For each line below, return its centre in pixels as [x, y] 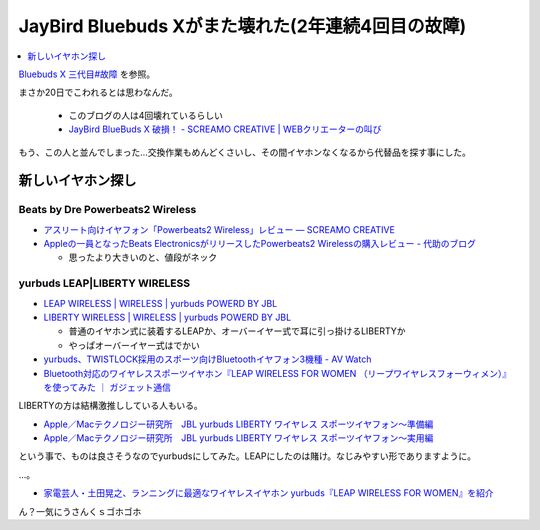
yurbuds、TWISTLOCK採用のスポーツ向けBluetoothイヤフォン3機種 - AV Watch [207, 359]
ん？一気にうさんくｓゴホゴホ [80, 511]
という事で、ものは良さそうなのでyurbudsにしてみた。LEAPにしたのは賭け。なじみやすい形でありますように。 [247, 456]
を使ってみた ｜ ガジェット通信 [107, 387]
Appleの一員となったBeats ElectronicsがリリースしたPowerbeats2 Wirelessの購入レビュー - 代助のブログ [260, 244]
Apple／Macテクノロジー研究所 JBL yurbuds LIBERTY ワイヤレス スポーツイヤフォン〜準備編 [238, 424]
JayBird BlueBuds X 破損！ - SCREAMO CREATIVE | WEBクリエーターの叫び [225, 129]
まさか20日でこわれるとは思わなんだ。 [98, 92]
